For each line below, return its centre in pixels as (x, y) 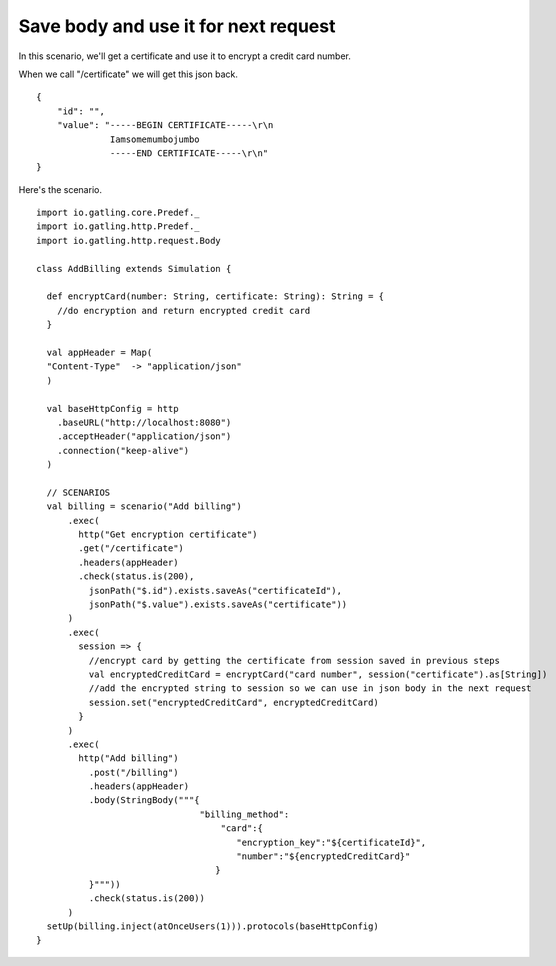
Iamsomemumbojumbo (155, 139)
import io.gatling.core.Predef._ (118, 213)
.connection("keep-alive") (123, 450)
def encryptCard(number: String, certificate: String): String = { (215, 296)
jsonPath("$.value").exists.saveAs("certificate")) (218, 604)
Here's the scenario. (60, 189)
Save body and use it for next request (177, 26)
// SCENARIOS (78, 492)
